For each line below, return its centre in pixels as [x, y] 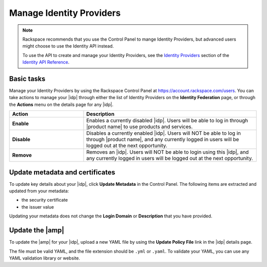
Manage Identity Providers [65, 13]
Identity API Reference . [46, 62]
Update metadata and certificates [62, 172]
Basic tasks [27, 79]
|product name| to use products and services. [139, 127]
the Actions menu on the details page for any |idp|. [61, 105]
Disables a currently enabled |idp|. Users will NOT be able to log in [163, 133]
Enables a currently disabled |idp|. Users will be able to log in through [167, 120]
